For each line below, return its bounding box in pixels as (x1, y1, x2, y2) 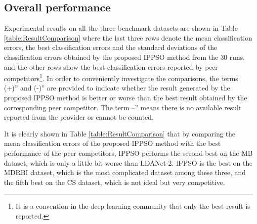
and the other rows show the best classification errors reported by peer (4, 61, 218, 72)
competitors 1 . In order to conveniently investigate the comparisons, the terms (4, 72, 238, 83)
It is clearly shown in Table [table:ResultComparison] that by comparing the (4, 128, 236, 138)
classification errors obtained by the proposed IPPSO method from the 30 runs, (4, 51, 245, 62)
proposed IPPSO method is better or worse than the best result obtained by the (4, 92, 247, 103)
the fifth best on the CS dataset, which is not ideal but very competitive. (4, 177, 225, 187)
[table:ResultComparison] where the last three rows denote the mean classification (4, 32, 253, 43)
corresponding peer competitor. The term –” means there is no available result (4, 102, 242, 112)
